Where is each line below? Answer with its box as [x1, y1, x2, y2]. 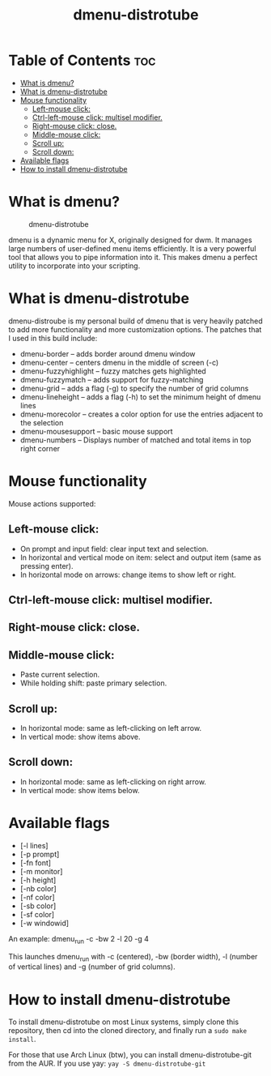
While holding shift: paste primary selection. [19, 678, 167, 688]
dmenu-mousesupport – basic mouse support [19, 426, 173, 436]
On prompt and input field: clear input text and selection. [19, 544, 209, 553]
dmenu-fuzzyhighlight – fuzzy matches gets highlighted [19, 366, 206, 376]
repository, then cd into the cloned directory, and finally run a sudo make [8, 1026, 248, 1035]
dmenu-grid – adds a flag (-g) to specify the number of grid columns [19, 383, 249, 393]
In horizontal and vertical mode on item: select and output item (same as [19, 553, 261, 562]
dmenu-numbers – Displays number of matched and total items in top [19, 435, 252, 445]
